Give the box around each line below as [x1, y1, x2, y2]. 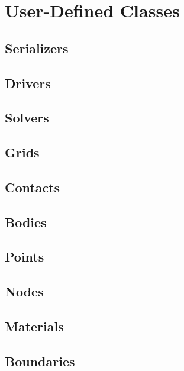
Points [5, 247, 44, 266]
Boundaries [5, 351, 75, 370]
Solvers [5, 108, 49, 127]
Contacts [5, 178, 60, 196]
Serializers [5, 38, 69, 57]
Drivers [5, 73, 51, 92]
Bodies [5, 212, 47, 231]
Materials [5, 317, 64, 335]
